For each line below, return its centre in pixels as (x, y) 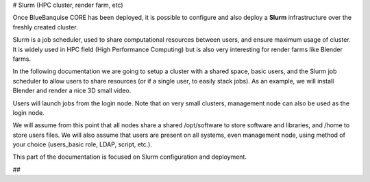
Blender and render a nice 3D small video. (72, 91)
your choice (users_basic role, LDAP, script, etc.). (82, 144)
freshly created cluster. (45, 27)
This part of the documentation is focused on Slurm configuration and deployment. (129, 157)
